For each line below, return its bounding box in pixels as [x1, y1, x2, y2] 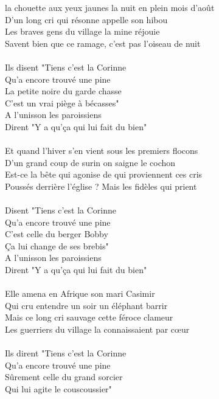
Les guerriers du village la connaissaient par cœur [5, 323, 190, 336]
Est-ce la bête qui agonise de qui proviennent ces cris [5, 168, 203, 181]
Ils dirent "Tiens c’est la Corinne [5, 347, 127, 359]
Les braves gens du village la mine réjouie [5, 25, 160, 38]
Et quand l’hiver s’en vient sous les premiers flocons [5, 144, 198, 157]
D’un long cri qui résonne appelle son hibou [5, 13, 168, 26]
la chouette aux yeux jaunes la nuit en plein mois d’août [5, 1, 215, 13]
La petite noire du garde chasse [5, 85, 122, 97]
